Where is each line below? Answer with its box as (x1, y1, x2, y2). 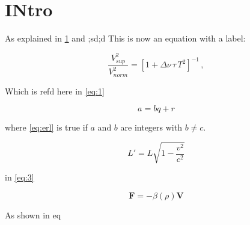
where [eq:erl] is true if (5, 121, 88, 134)
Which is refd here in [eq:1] (5, 84, 105, 97)
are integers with (120, 121, 182, 134)
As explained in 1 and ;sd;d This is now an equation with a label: (5, 32, 246, 45)
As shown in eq (5, 208, 61, 221)
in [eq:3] (5, 171, 34, 183)
